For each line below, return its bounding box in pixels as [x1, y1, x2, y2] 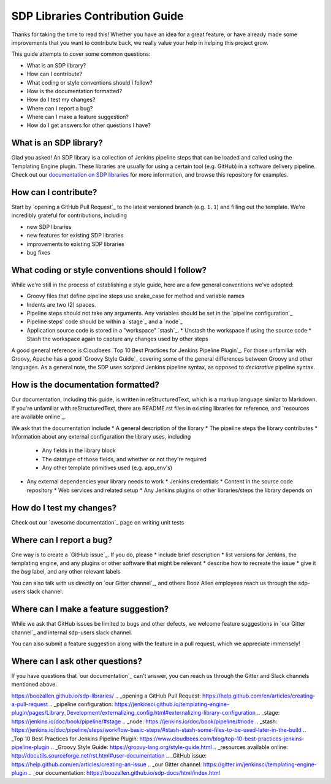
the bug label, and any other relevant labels [11, 568, 121, 575]
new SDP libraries [26, 223, 72, 230]
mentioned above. [11, 681, 58, 688]
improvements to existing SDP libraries [26, 240, 125, 248]
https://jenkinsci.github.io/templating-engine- [114, 700, 230, 708]
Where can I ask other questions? [11, 656, 142, 666]
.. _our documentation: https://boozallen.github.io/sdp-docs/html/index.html [28, 769, 221, 777]
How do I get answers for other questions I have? [26, 121, 151, 129]
